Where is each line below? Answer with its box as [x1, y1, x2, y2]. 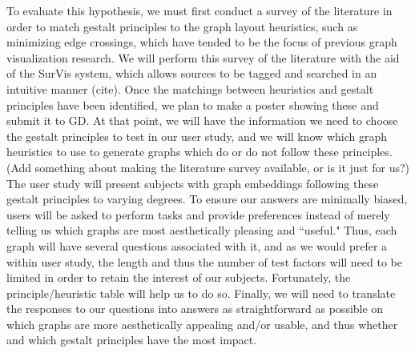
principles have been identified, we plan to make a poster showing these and [6, 96, 379, 113]
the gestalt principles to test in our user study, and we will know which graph [6, 127, 387, 144]
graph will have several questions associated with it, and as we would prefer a [6, 237, 388, 254]
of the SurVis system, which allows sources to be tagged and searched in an [6, 65, 377, 82]
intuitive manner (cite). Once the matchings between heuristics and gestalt [6, 80, 374, 97]
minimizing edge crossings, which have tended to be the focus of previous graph [6, 34, 397, 50]
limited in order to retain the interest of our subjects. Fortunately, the [6, 269, 351, 286]
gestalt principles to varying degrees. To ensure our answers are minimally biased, [6, 191, 408, 207]
